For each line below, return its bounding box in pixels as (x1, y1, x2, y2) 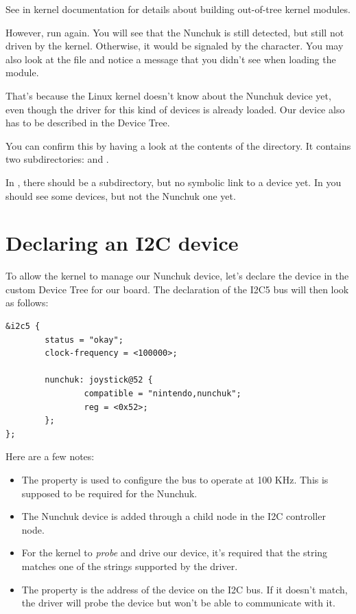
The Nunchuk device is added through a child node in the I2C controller (21, 509, 326, 523)
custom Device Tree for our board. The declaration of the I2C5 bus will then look (5, 282, 349, 296)
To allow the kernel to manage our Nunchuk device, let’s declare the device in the (5, 269, 349, 283)
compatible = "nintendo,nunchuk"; (84, 389, 241, 398)
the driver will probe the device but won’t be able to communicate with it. (21, 595, 335, 610)
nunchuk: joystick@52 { (45, 375, 153, 385)
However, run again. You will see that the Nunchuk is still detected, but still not (5, 25, 344, 39)
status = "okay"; (45, 334, 123, 345)
